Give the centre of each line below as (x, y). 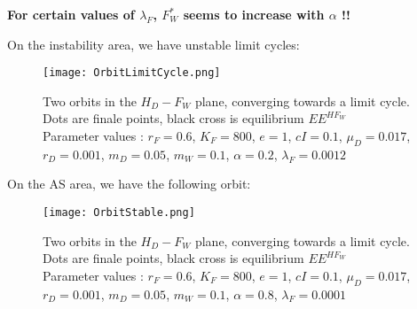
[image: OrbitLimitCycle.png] (132, 73)
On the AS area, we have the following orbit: (129, 184)
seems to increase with (254, 14)
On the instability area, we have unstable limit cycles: (153, 44)
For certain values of (71, 14)
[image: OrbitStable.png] (119, 213)
